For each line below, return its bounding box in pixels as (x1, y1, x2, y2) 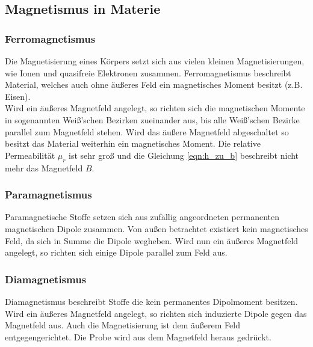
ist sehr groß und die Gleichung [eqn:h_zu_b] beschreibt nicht (69, 149, 299, 161)
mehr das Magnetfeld (5, 161, 83, 174)
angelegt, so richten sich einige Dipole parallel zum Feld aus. (5, 246, 228, 259)
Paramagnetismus (5, 187, 92, 202)
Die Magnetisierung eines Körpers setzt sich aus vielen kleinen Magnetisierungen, (5, 55, 305, 67)
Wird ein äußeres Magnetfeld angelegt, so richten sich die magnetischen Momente (5, 102, 305, 114)
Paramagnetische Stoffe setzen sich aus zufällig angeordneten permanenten (5, 210, 279, 223)
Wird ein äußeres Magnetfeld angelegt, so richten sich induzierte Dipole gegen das (5, 307, 307, 319)
